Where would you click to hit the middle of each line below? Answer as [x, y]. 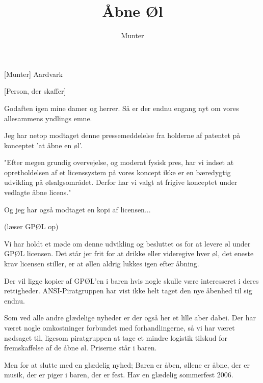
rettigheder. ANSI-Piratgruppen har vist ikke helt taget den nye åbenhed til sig [128, 291]
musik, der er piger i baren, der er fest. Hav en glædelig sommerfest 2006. [119, 375]
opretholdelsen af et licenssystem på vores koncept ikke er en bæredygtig [117, 172]
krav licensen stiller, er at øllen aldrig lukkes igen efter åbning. [102, 264]
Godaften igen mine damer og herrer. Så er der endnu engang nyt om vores [122, 108]
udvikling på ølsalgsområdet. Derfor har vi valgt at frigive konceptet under [121, 182]
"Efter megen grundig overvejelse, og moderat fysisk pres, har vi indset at [119, 162]
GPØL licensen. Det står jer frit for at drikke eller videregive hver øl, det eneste [129, 253]
